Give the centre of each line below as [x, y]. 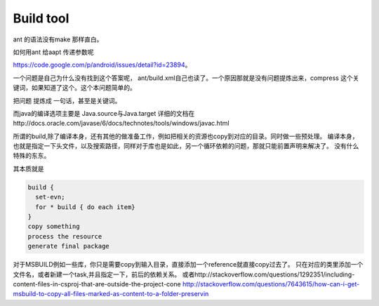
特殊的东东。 [32, 156]
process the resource [65, 236]
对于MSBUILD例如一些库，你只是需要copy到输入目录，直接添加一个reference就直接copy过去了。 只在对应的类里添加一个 [188, 265]
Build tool [41, 18]
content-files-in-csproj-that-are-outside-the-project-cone [97, 284]
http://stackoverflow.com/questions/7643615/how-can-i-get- [271, 284]
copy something [54, 227]
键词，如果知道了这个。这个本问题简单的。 [74, 88]
